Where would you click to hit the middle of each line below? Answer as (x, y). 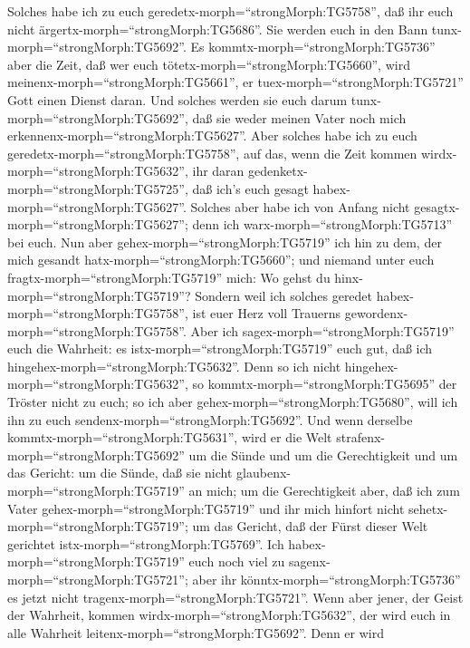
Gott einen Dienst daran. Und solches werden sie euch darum (177, 99)
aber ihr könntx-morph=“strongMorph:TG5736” (326, 579)
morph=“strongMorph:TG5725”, (98, 188)
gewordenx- (376, 313)
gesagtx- (437, 206)
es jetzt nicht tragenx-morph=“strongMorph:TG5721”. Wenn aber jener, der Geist (235, 597)
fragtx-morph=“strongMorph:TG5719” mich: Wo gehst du (169, 277)
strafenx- (361, 437)
